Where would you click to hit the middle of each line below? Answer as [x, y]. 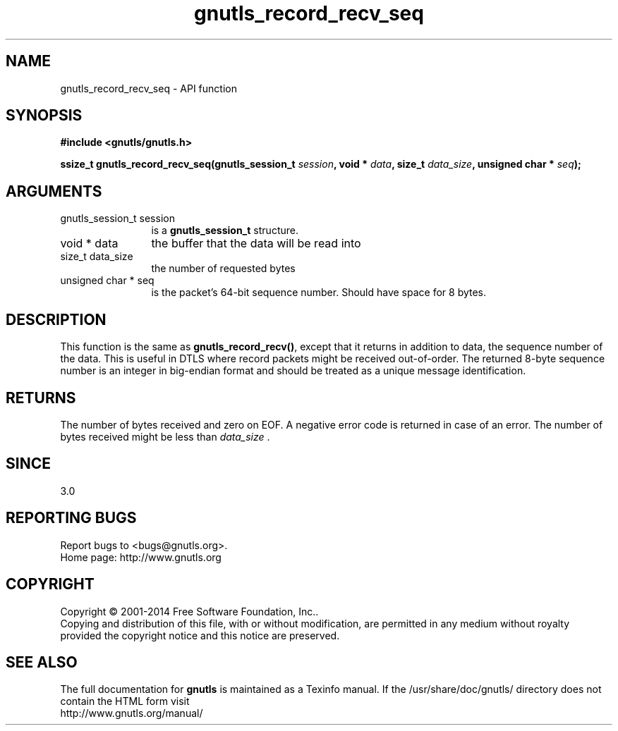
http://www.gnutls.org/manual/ [132, 713]
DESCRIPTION [56, 319]
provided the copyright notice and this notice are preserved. [200, 635]
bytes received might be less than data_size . [165, 436]
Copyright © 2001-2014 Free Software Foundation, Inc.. [189, 611]
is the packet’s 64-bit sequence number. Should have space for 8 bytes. [319, 293]
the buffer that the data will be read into [256, 244]
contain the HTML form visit [125, 701]
